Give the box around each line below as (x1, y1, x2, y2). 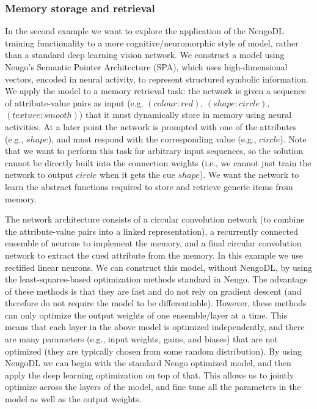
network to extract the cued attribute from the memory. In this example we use (5, 248, 303, 261)
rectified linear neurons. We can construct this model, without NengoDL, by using (5, 260, 312, 273)
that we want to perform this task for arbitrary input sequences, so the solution (5, 144, 303, 157)
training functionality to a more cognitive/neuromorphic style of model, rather (5, 36, 299, 49)
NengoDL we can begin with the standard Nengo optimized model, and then (5, 356, 291, 369)
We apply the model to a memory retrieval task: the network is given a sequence (5, 84, 307, 97)
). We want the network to (200, 168, 299, 181)
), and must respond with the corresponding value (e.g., (48, 132, 257, 145)
